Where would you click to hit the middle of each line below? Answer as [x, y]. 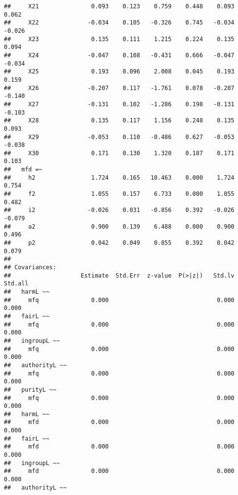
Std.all [16, 284]
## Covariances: [30, 267]
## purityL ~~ [30, 389]
